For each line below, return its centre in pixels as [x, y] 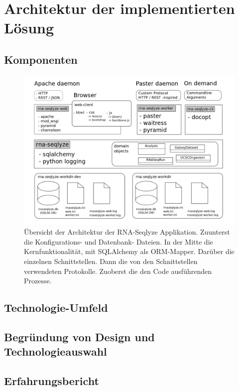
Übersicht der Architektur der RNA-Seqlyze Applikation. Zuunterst [127, 232]
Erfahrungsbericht [52, 381]
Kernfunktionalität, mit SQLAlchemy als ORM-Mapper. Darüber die [129, 251]
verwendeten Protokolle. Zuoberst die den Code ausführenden [118, 271]
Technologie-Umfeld [56, 308]
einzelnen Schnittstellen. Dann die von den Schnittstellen [111, 261]
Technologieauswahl [56, 351]
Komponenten [41, 59]
